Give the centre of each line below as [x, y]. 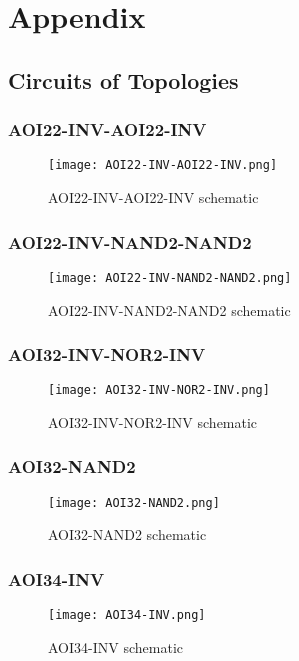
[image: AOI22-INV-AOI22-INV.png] [163, 165]
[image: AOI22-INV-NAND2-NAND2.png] [170, 277]
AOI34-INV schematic [115, 646]
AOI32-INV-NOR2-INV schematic [153, 421]
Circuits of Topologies [123, 79]
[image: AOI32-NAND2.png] [134, 502]
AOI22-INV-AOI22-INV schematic [153, 197]
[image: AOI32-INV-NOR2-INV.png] [159, 390]
